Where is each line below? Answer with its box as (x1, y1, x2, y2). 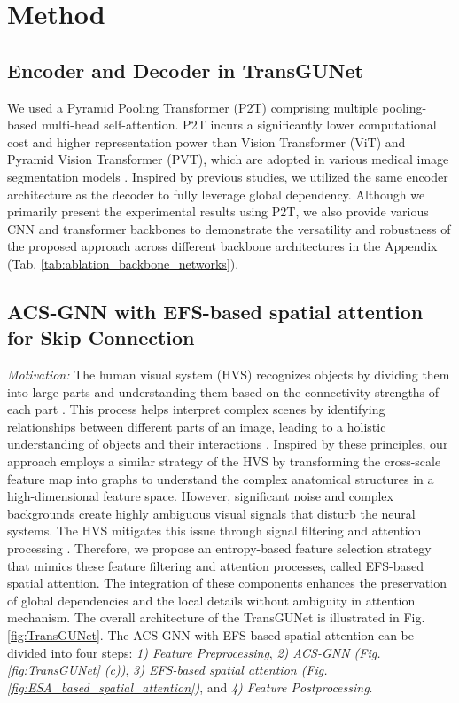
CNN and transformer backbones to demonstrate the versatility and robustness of (7, 219, 451, 238)
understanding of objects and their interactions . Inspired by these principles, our (7, 434, 448, 453)
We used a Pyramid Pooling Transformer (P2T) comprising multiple (7, 98, 378, 116)
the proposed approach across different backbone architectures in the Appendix (7, 237, 438, 255)
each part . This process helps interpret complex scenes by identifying (7, 400, 385, 418)
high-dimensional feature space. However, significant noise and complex (7, 487, 393, 505)
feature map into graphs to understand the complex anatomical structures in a (7, 469, 434, 488)
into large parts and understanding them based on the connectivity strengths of (7, 382, 440, 401)
